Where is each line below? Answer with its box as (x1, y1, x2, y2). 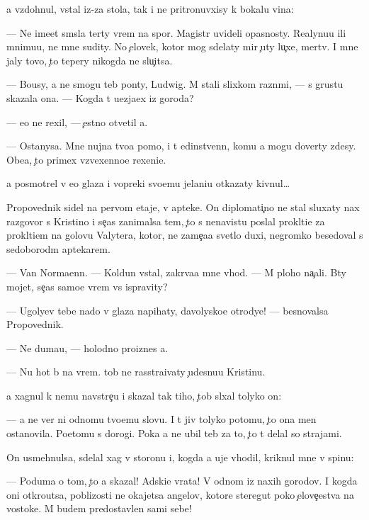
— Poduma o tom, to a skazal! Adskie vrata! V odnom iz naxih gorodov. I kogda (6, 473, 358, 488)
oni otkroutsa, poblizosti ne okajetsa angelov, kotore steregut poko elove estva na (6, 487, 354, 502)
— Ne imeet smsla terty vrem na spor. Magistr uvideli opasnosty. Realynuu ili (6, 25, 346, 40)
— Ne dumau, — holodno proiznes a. (6, 340, 169, 355)
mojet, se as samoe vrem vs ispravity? (6, 278, 168, 293)
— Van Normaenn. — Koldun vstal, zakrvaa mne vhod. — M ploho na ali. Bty (6, 265, 346, 280)
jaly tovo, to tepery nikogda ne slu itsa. (6, 52, 173, 67)
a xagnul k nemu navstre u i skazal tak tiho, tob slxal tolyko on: (6, 388, 282, 402)
